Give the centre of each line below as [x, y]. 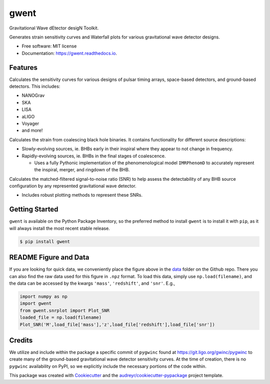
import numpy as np [43, 297]
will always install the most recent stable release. [59, 228]
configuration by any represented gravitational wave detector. [73, 186]
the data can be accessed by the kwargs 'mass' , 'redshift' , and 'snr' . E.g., [92, 283]
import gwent [36, 304]
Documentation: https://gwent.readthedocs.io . [69, 53]
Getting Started [34, 209]
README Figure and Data [49, 257]
